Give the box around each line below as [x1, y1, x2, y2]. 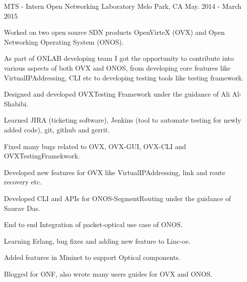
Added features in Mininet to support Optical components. [4, 252, 180, 262]
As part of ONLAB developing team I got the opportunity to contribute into [4, 53, 234, 63]
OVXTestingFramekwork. [4, 151, 80, 161]
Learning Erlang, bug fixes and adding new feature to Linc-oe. [4, 235, 191, 246]
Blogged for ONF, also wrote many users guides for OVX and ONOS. [4, 268, 212, 279]
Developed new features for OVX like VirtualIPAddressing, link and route [4, 167, 225, 177]
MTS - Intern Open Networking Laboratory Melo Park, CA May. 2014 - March [4, 1, 242, 11]
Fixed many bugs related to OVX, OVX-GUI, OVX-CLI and [4, 141, 186, 151]
